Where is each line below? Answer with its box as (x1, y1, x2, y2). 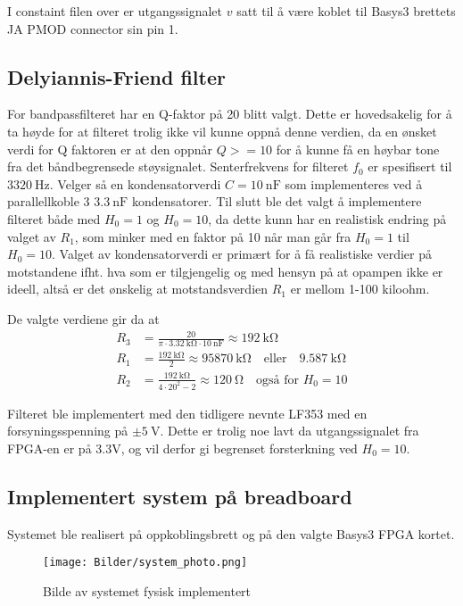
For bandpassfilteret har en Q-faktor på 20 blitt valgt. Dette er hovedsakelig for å (7, 104, 452, 123)
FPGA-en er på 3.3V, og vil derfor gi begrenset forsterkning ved (7, 438, 358, 457)
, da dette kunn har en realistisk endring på (208, 209, 447, 228)
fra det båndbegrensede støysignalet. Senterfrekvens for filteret (7, 157, 349, 176)
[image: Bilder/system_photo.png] (43, 556, 248, 569)
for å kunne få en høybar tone (276, 139, 440, 158)
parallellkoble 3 (7, 192, 90, 211)
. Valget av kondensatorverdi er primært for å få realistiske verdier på (51, 245, 433, 263)
